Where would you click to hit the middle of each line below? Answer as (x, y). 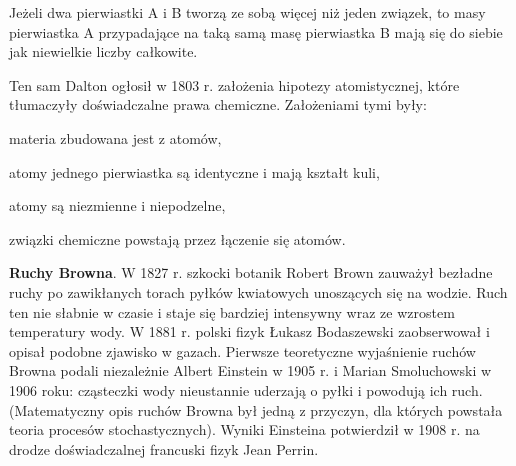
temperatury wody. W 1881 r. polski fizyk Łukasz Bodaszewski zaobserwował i (249, 331)
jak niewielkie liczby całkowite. (103, 51)
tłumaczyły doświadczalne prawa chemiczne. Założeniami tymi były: (218, 104)
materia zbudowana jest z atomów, (115, 137)
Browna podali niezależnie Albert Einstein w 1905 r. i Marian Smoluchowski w (250, 370)
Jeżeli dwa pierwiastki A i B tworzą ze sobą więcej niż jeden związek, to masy (247, 12)
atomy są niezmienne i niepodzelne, (117, 205)
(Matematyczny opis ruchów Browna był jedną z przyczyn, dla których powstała (256, 409)
